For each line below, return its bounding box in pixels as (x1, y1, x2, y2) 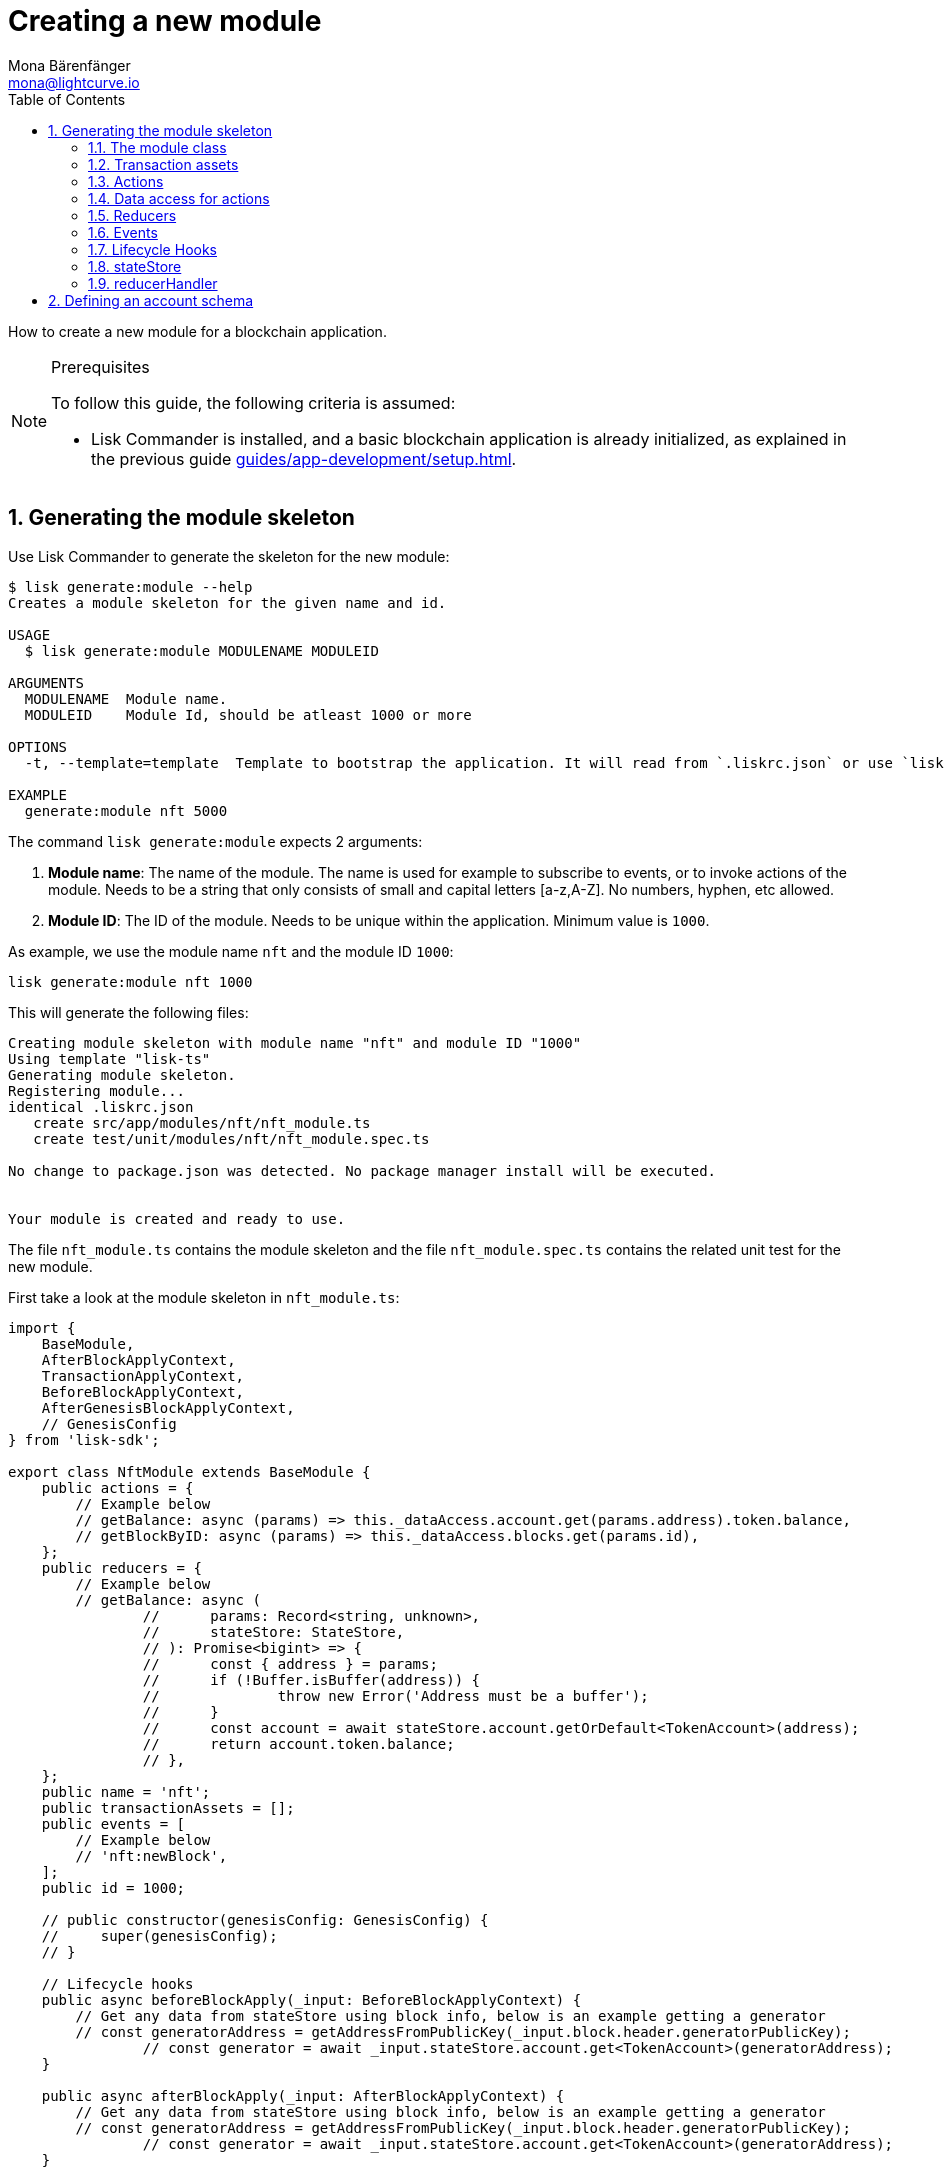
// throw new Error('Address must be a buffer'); (142, 1687, 649, 1704)
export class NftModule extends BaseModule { (8, 1463, 371, 1480)
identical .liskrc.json (8, 1098, 194, 1115)
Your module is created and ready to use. (8, 1210, 346, 1227)
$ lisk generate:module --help (8, 578, 253, 595)
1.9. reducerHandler (88, 274, 218, 292)
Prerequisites (51, 356, 150, 377)
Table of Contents (8, 90, 126, 108)
